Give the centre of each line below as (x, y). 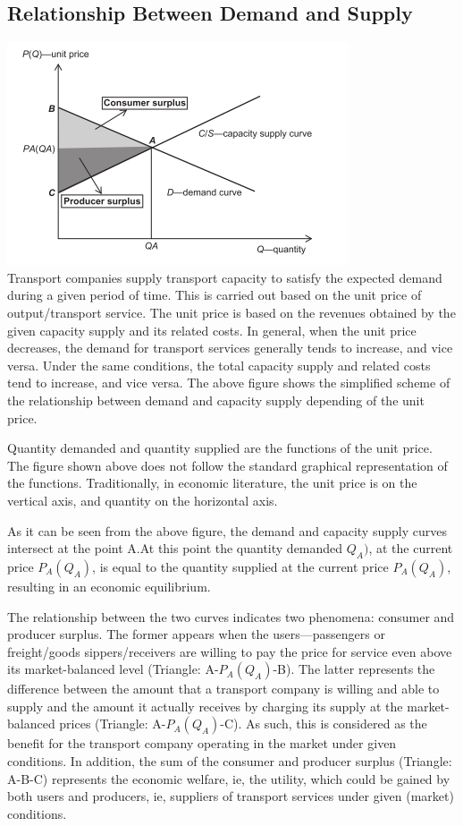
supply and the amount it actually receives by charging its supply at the (205, 706)
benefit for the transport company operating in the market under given (202, 743)
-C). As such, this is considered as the (324, 724)
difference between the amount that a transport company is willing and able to (223, 689)
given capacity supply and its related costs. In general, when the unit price (212, 330)
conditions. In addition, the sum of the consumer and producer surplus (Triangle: (230, 761)
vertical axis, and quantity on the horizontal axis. (143, 500)
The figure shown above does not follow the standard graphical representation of (227, 465)
